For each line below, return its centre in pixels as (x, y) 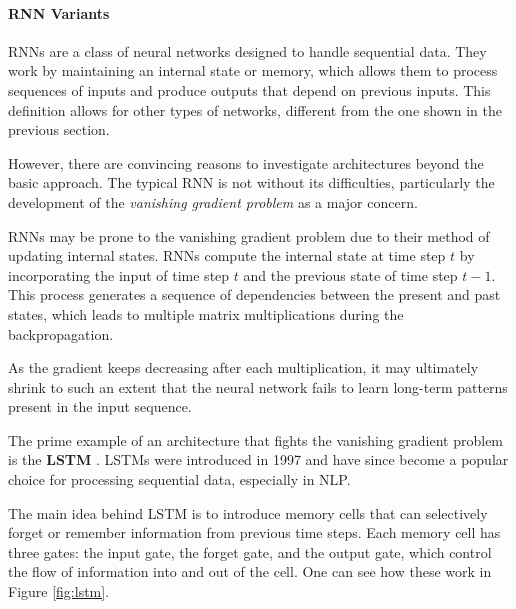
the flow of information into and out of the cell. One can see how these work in (250, 571)
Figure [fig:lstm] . (59, 591)
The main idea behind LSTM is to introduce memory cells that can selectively (248, 512)
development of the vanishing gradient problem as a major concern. (213, 201)
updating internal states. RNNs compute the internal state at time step (227, 255)
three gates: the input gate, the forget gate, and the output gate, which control (250, 551)
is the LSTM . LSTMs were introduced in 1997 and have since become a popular (258, 459)
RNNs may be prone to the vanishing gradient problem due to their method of (249, 235)
